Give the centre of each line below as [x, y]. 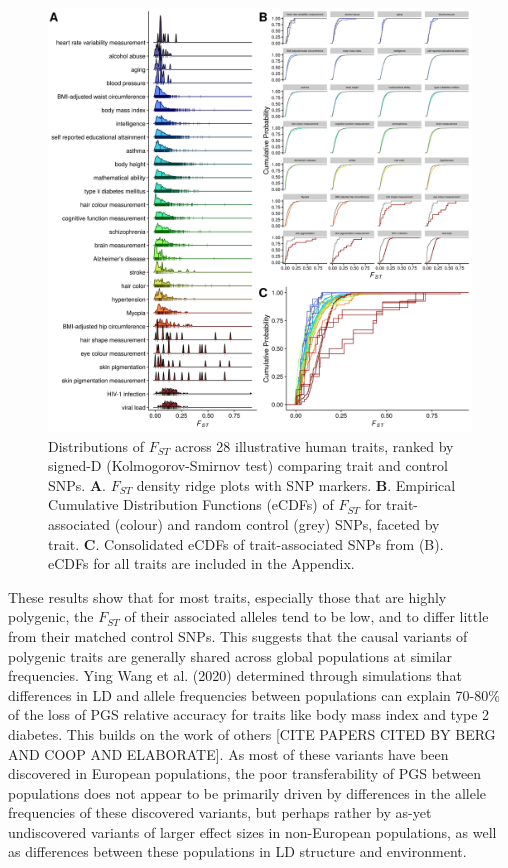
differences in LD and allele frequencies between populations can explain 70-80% [254, 694]
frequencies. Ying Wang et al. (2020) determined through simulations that [235, 675]
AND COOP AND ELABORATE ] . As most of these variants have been [228, 753]
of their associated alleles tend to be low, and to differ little [306, 616]
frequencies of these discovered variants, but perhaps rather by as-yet [220, 812]
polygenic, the [51, 616]
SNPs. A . [77, 484]
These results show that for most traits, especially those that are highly [227, 596]
